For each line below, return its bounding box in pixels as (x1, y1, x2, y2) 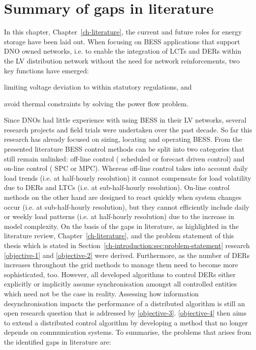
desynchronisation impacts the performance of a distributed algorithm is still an (4, 298, 245, 308)
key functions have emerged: (4, 65, 89, 75)
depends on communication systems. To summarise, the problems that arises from (4, 327, 252, 337)
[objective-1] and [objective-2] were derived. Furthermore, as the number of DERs (4, 250, 250, 260)
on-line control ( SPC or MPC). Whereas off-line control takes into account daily (4, 163, 248, 173)
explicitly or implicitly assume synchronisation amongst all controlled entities (4, 279, 237, 289)
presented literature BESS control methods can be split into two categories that (4, 144, 245, 154)
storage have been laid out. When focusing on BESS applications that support (4, 36, 240, 46)
